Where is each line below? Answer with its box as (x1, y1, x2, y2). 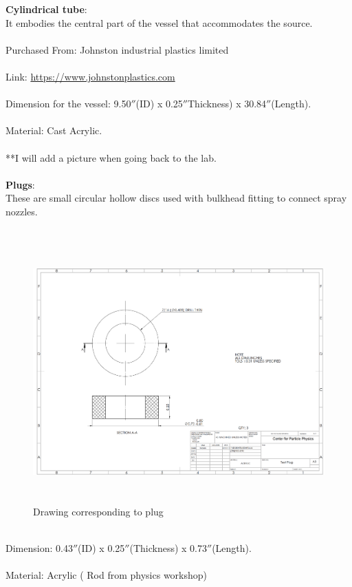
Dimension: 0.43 (5, 540, 73, 555)
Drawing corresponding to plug (33, 504, 164, 518)
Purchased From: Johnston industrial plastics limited (5, 42, 229, 56)
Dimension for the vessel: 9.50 (5, 96, 131, 111)
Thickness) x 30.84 (188, 96, 267, 111)
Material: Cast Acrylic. (5, 123, 102, 138)
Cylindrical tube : (5, 2, 87, 16)
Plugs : (5, 177, 35, 191)
